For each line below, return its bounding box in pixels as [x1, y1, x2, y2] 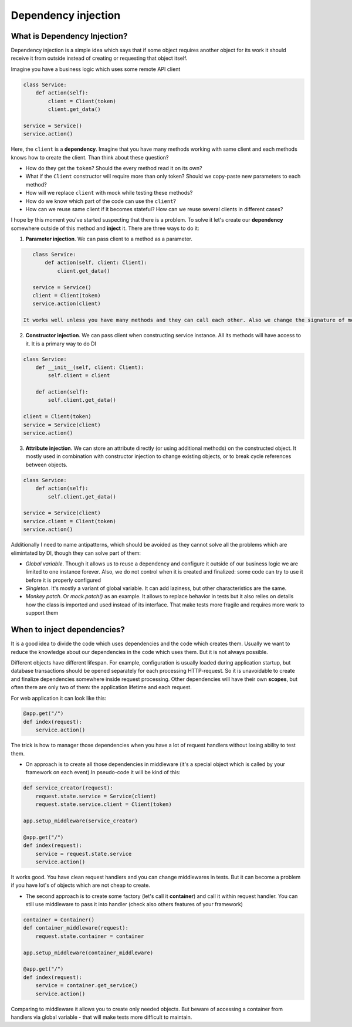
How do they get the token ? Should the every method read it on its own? [25, 164, 202, 171]
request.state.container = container [35, 933, 144, 940]
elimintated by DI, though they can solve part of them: [11, 549, 141, 557]
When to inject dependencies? [11, 625, 126, 635]
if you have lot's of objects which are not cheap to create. [11, 882, 151, 889]
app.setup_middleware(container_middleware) [23, 949, 154, 956]
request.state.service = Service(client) [35, 792, 157, 799]
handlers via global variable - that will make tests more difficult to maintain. [11, 1014, 192, 1021]
